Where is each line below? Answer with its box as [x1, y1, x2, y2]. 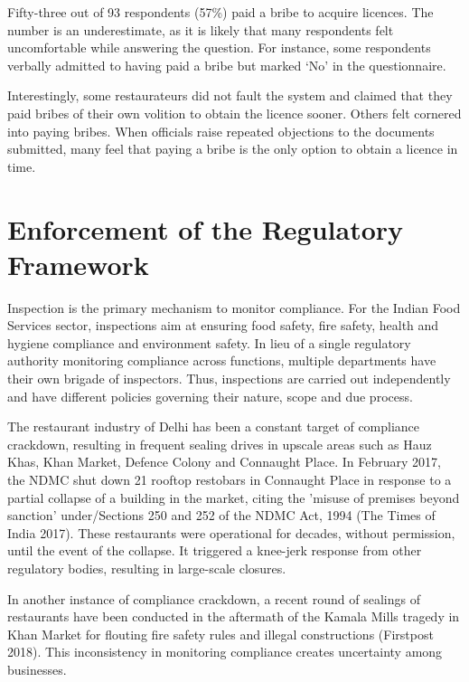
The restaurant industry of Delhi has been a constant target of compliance [7, 417, 420, 436]
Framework [7, 245, 149, 282]
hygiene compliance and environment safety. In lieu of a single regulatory [7, 333, 411, 352]
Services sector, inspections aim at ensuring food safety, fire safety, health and [7, 316, 439, 335]
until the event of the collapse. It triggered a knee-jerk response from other [7, 541, 422, 560]
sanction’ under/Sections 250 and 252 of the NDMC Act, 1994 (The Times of [7, 506, 436, 525]
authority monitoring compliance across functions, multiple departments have [7, 351, 436, 370]
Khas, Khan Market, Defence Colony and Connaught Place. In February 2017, [7, 452, 441, 471]
